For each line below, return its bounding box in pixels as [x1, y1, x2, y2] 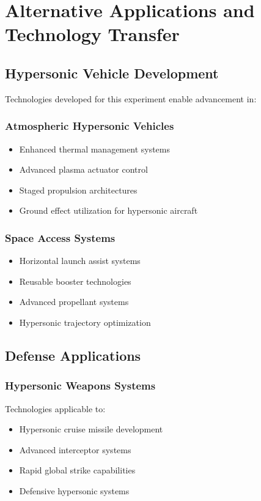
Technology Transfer [5, 21, 180, 47]
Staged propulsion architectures [19, 183, 138, 196]
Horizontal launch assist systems [19, 254, 141, 267]
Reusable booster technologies [19, 274, 131, 287]
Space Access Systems [5, 230, 116, 245]
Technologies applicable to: [5, 402, 106, 415]
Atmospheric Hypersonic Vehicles [5, 118, 174, 134]
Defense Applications [5, 345, 141, 364]
